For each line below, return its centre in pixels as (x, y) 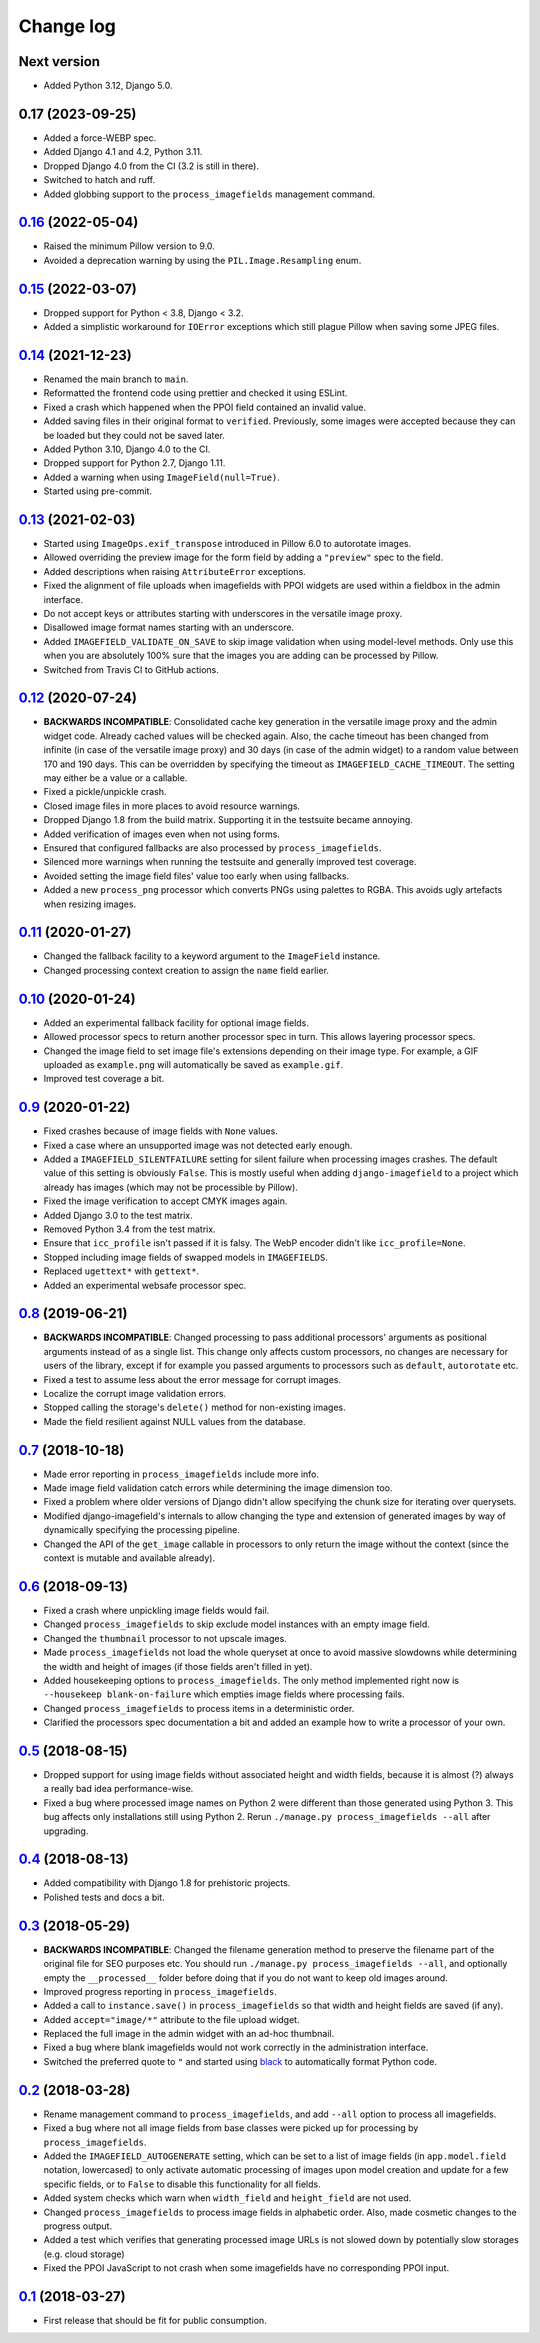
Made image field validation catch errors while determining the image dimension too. (218, 1488)
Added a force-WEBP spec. (100, 137)
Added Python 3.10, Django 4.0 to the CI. (127, 449)
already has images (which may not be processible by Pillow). (171, 1187)
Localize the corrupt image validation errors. (135, 1393)
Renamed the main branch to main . (116, 379)
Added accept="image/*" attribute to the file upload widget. (171, 2019)
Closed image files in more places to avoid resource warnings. (171, 806)
